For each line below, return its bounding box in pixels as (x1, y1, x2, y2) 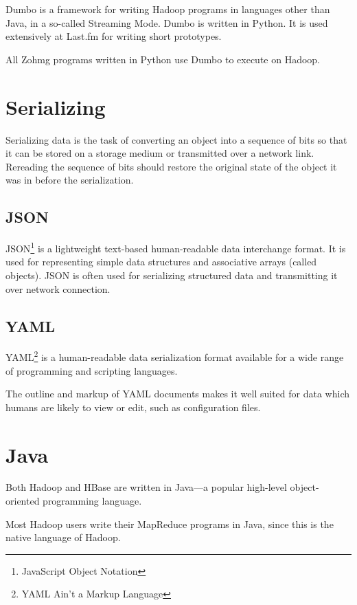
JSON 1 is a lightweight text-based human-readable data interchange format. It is (5, 239, 346, 255)
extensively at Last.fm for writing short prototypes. (5, 29, 222, 43)
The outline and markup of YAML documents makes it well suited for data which (5, 386, 350, 401)
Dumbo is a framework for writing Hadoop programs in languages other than (5, 2, 330, 16)
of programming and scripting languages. (5, 363, 178, 377)
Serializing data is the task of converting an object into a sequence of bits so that (5, 132, 347, 146)
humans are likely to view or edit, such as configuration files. (5, 399, 261, 414)
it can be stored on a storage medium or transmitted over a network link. (5, 146, 314, 160)
